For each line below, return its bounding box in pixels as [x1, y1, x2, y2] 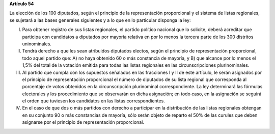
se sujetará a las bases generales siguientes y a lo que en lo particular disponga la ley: [9, 17, 191, 23]
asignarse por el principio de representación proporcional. [22, 119, 145, 125]
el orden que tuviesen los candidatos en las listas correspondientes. [22, 98, 165, 104]
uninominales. [22, 41, 52, 47]
